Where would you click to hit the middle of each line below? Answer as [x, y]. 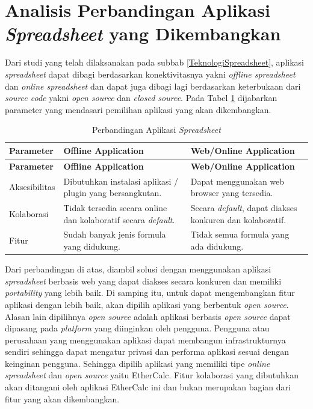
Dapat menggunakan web [237, 181]
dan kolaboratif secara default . [119, 219]
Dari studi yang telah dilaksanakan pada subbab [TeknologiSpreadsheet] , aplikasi [154, 62]
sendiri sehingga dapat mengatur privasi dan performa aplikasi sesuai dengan [147, 352]
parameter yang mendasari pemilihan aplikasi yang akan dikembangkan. [138, 109]
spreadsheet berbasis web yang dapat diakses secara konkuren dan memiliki [143, 281]
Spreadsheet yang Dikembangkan [143, 34]
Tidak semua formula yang [240, 234]
